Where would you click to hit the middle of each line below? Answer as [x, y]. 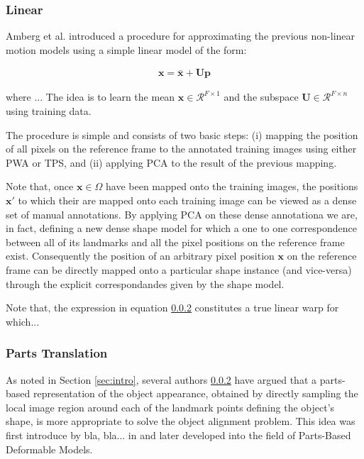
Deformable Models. [49, 449]
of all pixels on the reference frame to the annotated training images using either [181, 149]
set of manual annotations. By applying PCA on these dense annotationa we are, [182, 214]
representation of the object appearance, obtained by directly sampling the [195, 393]
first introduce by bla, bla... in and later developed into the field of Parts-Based [178, 435]
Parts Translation [57, 353]
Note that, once [40, 186]
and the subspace [261, 97]
